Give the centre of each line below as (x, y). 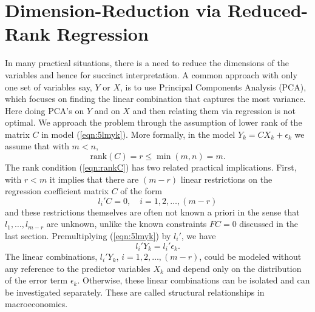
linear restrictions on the (226, 179)
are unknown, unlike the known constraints (127, 224)
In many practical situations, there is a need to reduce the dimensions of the (147, 63)
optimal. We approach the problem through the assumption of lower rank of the (154, 122)
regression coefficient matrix (57, 191)
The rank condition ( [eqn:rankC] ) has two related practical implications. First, (151, 167)
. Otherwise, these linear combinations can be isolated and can (194, 280)
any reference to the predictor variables (78, 268)
